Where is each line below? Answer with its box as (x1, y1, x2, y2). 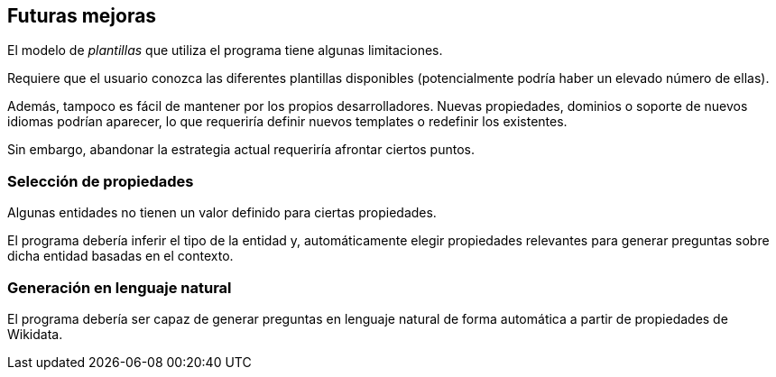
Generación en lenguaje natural (7, 278, 232, 297)
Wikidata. (7, 326, 63, 342)
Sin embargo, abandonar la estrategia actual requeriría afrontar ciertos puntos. (7, 142, 475, 158)
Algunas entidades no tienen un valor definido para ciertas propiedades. (7, 205, 437, 221)
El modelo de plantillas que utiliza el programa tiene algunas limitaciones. (7, 42, 443, 59)
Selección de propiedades (7, 171, 194, 190)
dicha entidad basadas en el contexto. (7, 248, 234, 264)
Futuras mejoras (7, 5, 157, 27)
